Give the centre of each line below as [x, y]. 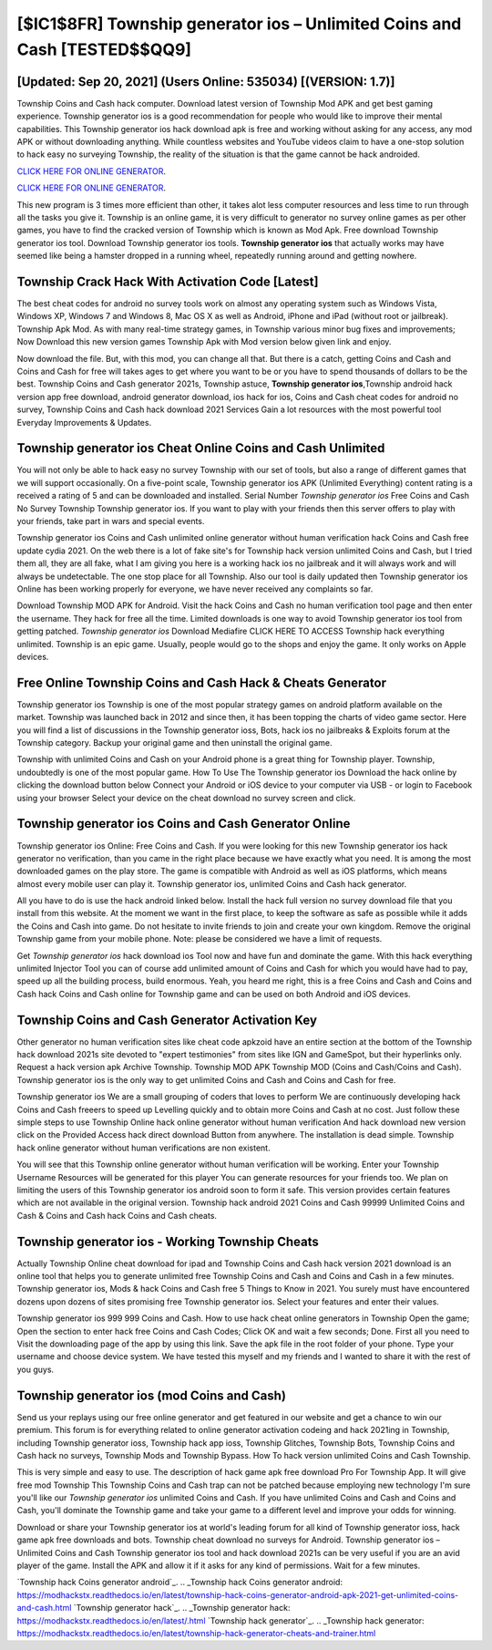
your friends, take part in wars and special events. [111, 521]
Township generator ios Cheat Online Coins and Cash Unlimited [201, 448]
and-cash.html [44, 1608]
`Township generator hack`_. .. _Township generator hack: [182, 1608]
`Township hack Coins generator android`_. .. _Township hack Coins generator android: [180, 1583]
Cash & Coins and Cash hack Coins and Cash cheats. [117, 1215]
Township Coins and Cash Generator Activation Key [167, 1020]
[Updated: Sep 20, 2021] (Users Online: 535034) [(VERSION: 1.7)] [206, 82]
